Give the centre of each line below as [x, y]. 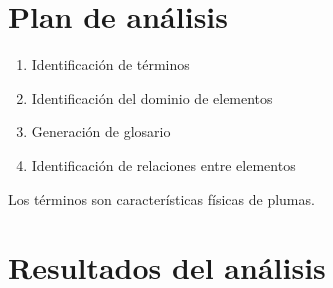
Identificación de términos [110, 64]
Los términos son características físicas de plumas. [161, 198]
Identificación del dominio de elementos [152, 97]
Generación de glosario [101, 131]
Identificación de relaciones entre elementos [163, 164]
